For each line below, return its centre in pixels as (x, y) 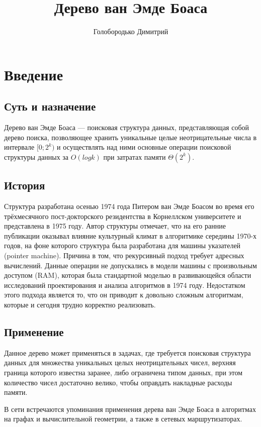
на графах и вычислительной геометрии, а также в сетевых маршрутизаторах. (123, 419)
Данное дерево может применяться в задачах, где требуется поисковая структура (127, 352)
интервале (19, 147)
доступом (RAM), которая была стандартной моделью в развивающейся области (128, 275)
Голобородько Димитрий (131, 31)
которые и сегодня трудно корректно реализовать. (80, 305)
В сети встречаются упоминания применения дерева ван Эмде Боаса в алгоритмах (130, 409)
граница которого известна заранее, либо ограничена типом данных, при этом (123, 372)
